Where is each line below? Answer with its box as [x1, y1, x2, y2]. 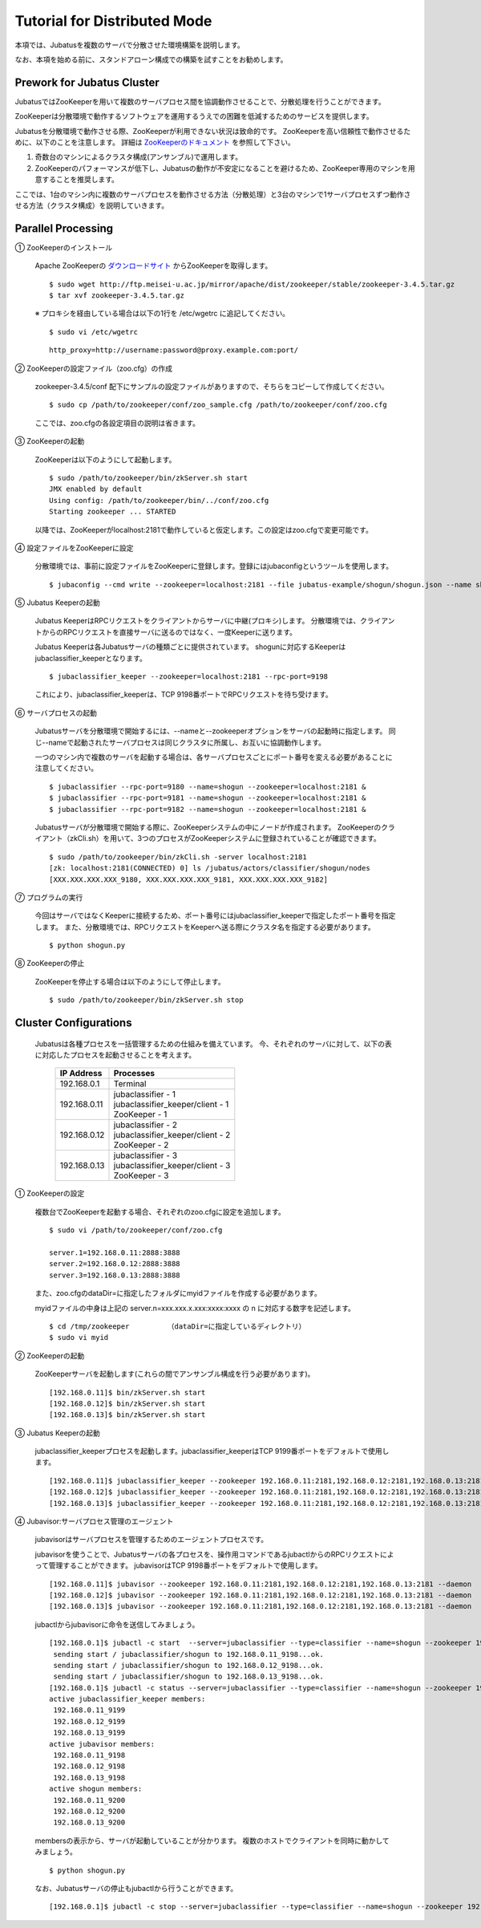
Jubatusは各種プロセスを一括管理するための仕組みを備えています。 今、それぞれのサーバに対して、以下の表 [34, 1039, 392, 1049]
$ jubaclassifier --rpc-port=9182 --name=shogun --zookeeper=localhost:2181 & [49, 805, 366, 814]
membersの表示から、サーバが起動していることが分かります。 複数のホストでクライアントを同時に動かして [34, 1836, 390, 1845]
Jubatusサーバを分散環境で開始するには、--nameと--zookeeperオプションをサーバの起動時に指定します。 [34, 726, 387, 736]
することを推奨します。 [41, 175, 119, 185]
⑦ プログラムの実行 [14, 892, 83, 902]
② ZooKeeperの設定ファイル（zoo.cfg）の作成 [14, 363, 172, 373]
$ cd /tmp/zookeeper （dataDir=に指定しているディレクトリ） [49, 1321, 306, 1331]
